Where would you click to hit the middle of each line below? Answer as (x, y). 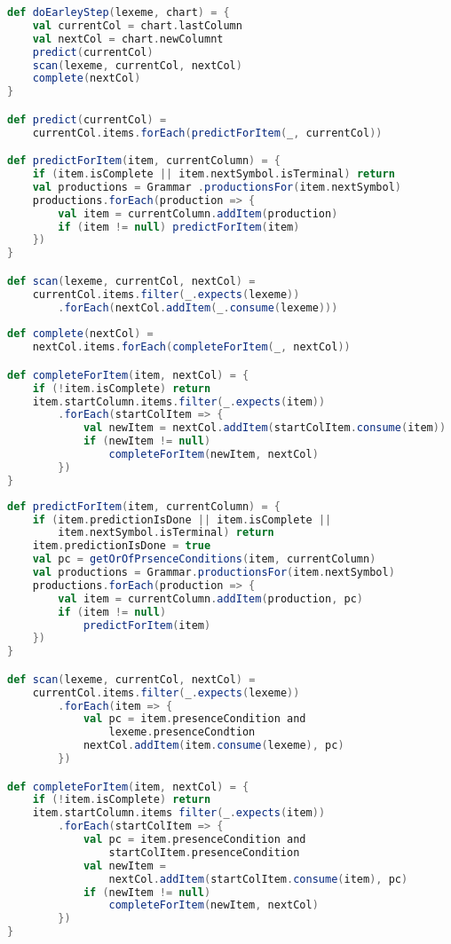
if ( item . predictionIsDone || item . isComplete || (182, 519)
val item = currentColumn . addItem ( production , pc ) (211, 598)
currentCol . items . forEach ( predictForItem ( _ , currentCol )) (207, 133)
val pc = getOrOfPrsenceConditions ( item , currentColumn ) (204, 559)
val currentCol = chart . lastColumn (137, 25)
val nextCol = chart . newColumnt (128, 39)
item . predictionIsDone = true (122, 546)
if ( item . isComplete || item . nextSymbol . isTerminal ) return (214, 174)
